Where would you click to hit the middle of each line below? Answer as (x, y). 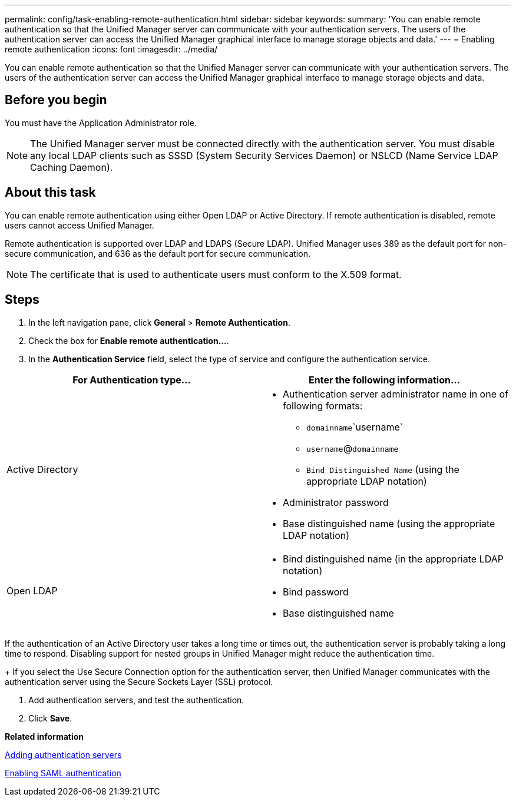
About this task (50, 193)
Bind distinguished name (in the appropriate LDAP (393, 559)
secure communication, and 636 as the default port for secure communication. (158, 253)
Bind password (316, 592)
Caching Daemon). (72, 167)
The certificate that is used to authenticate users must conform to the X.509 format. (216, 274)
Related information (44, 736)
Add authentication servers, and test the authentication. (136, 700)
